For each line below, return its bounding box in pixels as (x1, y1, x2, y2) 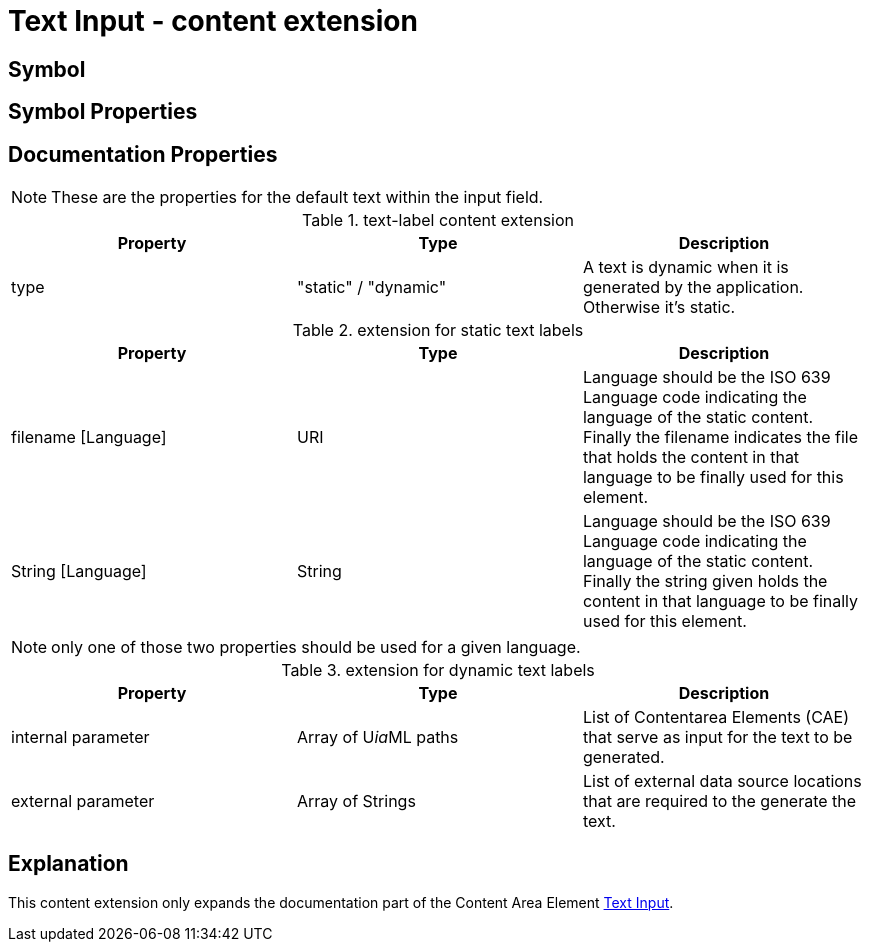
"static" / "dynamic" (296, 277, 447, 298)
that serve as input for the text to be (582, 727, 853, 748)
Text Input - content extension (8, 4, 418, 38)
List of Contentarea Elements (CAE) (582, 707, 850, 728)
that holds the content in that (582, 447, 800, 468)
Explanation (8, 851, 129, 877)
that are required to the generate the (582, 791, 857, 812)
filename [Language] (11, 427, 167, 448)
